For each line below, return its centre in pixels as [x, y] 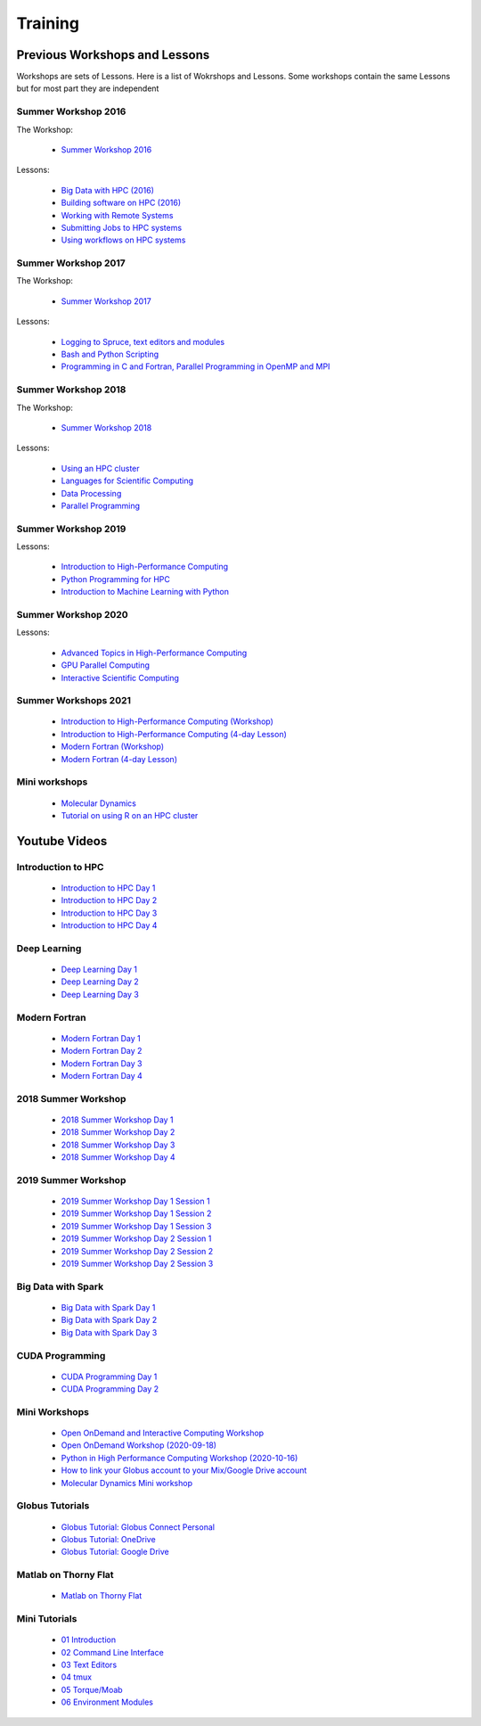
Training [48, 23]
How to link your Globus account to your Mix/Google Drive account [184, 1470]
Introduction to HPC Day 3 [109, 913]
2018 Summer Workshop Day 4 [118, 1157]
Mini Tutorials [47, 1619]
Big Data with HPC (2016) [108, 190]
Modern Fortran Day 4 [102, 1076]
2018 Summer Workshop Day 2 [118, 1132]
